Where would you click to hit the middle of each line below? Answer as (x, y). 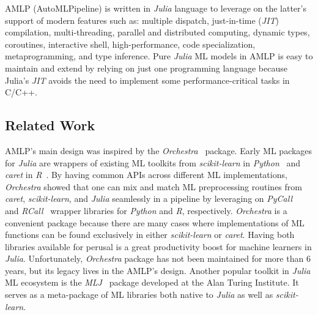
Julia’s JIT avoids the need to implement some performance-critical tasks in (147, 80)
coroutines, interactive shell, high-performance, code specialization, (130, 44)
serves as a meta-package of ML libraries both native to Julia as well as (139, 295)
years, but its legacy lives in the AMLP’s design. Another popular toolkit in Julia (158, 270)
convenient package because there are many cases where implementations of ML (155, 222)
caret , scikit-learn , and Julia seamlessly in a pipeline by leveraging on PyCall (149, 198)
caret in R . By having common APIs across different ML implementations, (146, 175)
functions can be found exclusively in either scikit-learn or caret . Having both (150, 235)
